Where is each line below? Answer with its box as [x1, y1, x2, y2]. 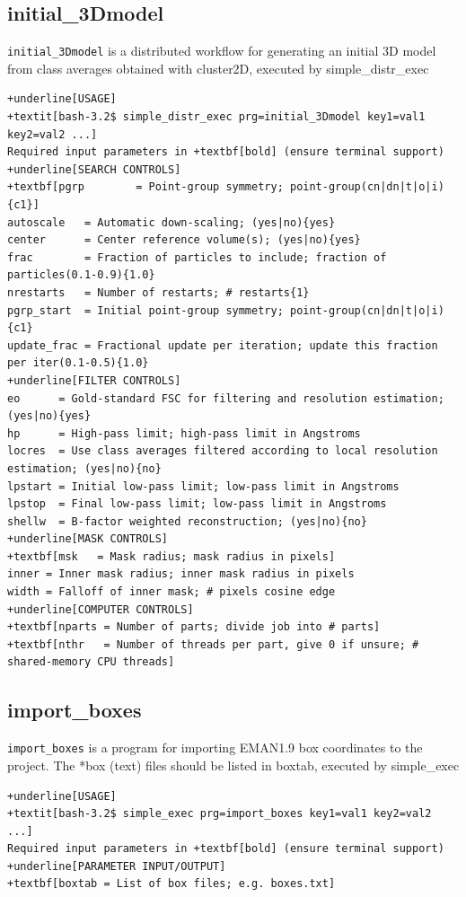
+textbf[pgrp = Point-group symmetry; [7, 180, 284, 194]
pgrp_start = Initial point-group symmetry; [7, 303, 284, 317]
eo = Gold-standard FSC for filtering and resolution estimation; [7, 391, 444, 405]
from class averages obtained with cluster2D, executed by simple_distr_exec [7, 58, 429, 77]
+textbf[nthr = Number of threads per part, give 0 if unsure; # [7, 638, 419, 651]
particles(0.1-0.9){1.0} [7, 268, 155, 282]
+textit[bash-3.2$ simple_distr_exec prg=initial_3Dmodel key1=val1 [7, 110, 426, 124]
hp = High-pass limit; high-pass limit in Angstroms [7, 427, 361, 440]
